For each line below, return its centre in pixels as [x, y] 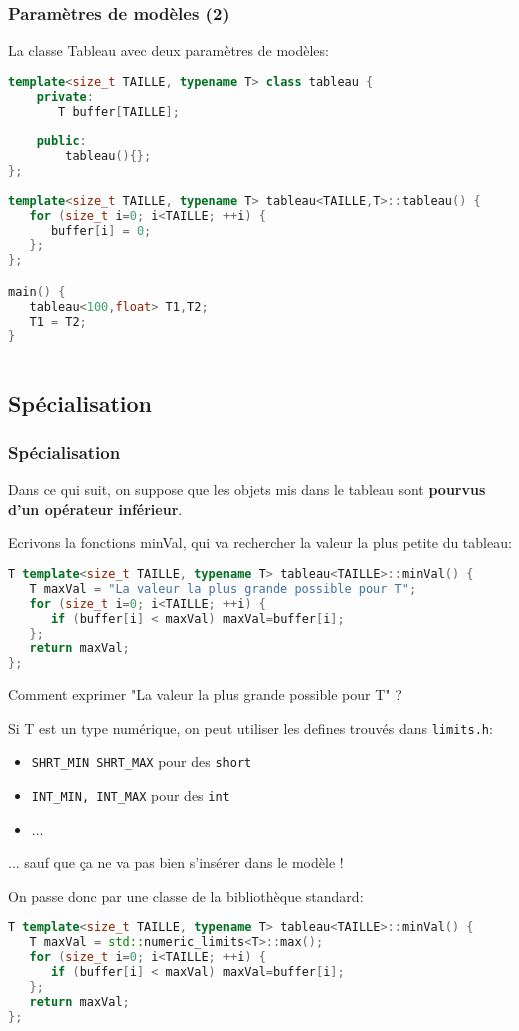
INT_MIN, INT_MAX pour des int [130, 795]
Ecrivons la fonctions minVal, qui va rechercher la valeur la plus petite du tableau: [260, 542]
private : [65, 96]
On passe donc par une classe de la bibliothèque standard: [186, 895]
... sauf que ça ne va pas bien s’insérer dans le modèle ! [176, 862]
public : [61, 141]
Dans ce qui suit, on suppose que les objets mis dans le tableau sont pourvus [247, 489]
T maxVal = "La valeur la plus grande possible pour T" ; [223, 588]
